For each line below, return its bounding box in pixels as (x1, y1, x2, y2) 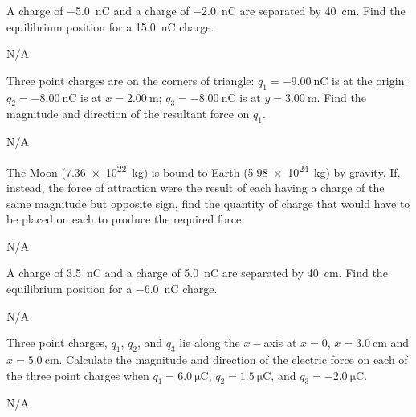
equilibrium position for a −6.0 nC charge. (6, 280, 218, 296)
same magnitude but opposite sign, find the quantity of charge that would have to (6, 194, 410, 211)
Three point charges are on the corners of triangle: (6, 72, 255, 88)
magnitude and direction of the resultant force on (6, 105, 250, 122)
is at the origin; (332, 72, 408, 88)
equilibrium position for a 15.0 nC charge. (6, 18, 214, 35)
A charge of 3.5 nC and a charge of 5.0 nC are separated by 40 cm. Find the (6, 264, 388, 281)
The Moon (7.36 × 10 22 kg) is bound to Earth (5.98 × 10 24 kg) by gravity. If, (6, 161, 401, 180)
